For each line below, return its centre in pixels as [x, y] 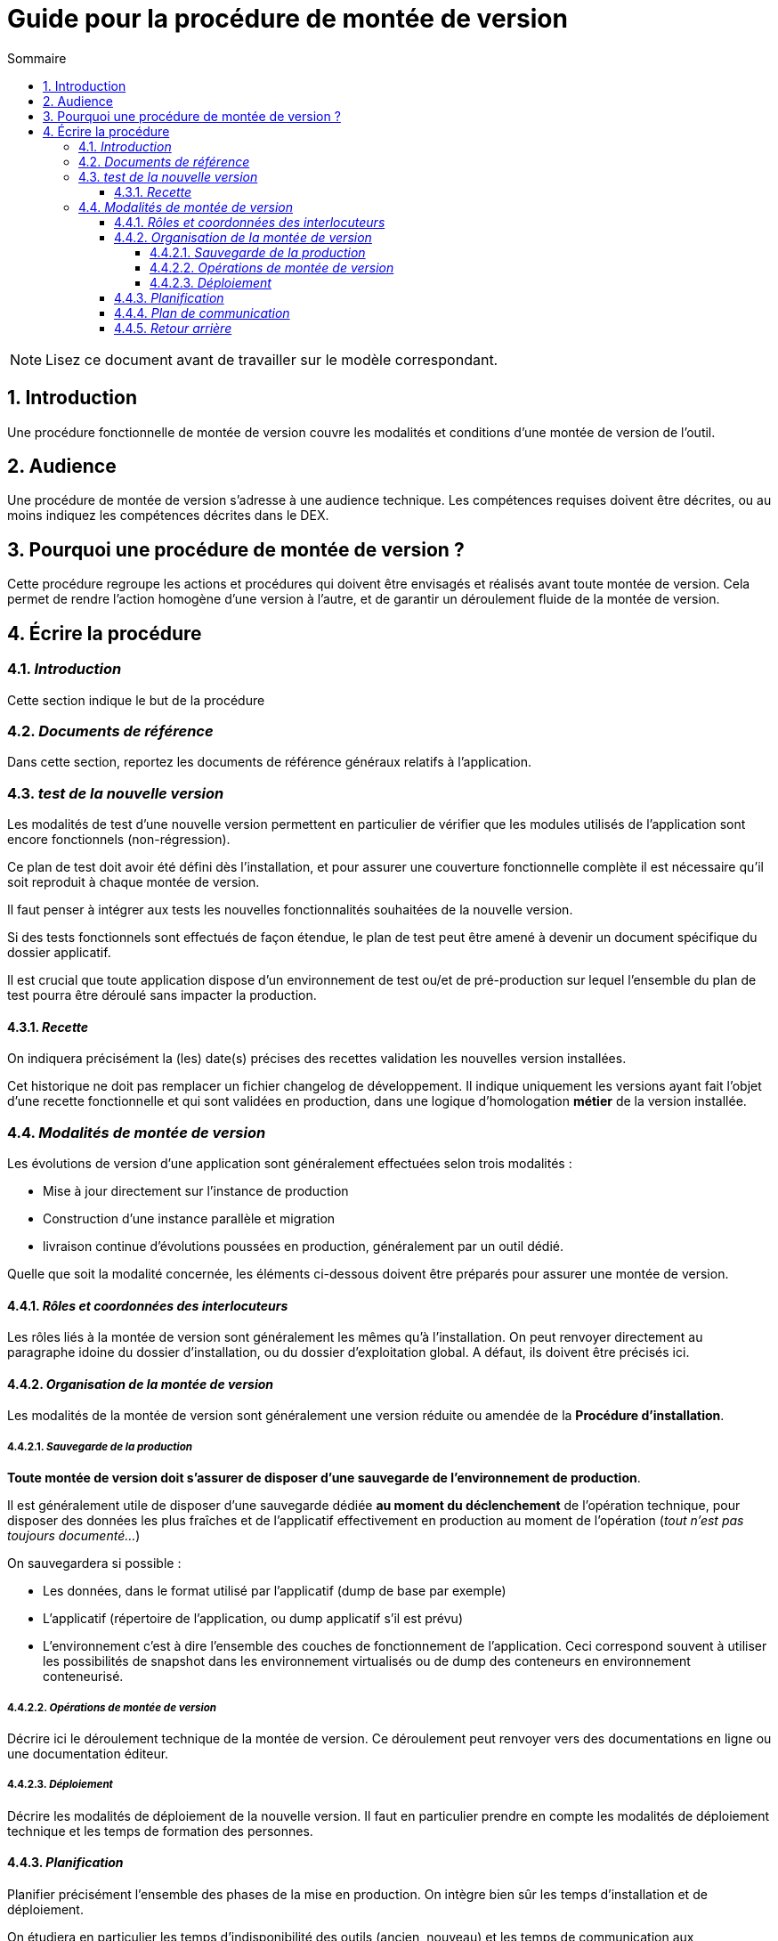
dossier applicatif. [59, 952]
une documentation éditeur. [88, 1753]
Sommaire [37, 58]
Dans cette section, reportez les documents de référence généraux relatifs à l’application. [269, 762]
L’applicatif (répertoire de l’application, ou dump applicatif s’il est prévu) [253, 1619]
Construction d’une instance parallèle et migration [189, 1218]
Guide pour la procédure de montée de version [288, 19]
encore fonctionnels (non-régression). [119, 839]
